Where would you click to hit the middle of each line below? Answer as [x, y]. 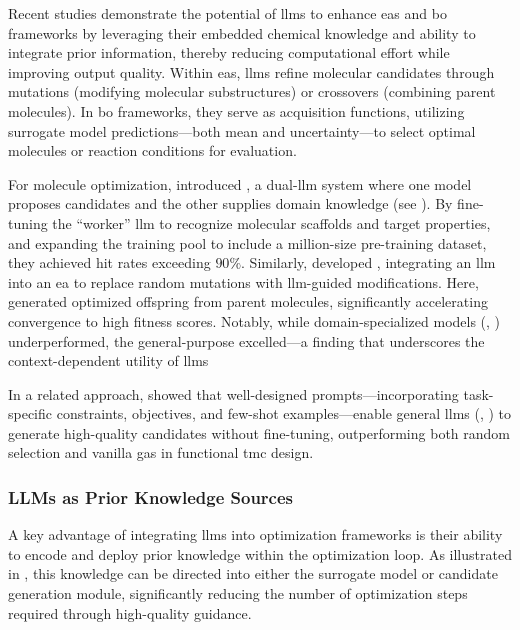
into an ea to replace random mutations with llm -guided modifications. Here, [243, 281]
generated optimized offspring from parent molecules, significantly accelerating [248, 301]
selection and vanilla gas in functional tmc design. [161, 452]
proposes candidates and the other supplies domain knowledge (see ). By [230, 203]
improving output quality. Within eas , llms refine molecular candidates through [251, 71]
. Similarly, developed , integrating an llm [368, 262]
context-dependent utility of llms [108, 360]
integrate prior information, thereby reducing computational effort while [229, 52]
